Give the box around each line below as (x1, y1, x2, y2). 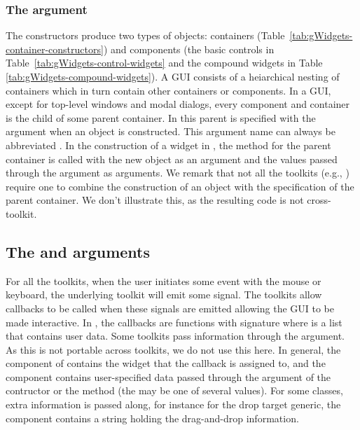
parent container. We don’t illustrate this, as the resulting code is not (6, 193, 304, 207)
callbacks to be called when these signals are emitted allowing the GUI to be (6, 300, 334, 315)
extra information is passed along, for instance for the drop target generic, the (6, 397, 341, 412)
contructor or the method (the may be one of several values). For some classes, (6, 383, 343, 398)
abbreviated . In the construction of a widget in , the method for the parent (6, 137, 331, 152)
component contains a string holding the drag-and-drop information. (6, 410, 299, 425)
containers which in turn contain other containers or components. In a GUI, (6, 83, 331, 97)
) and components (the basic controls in (103, 41, 275, 56)
